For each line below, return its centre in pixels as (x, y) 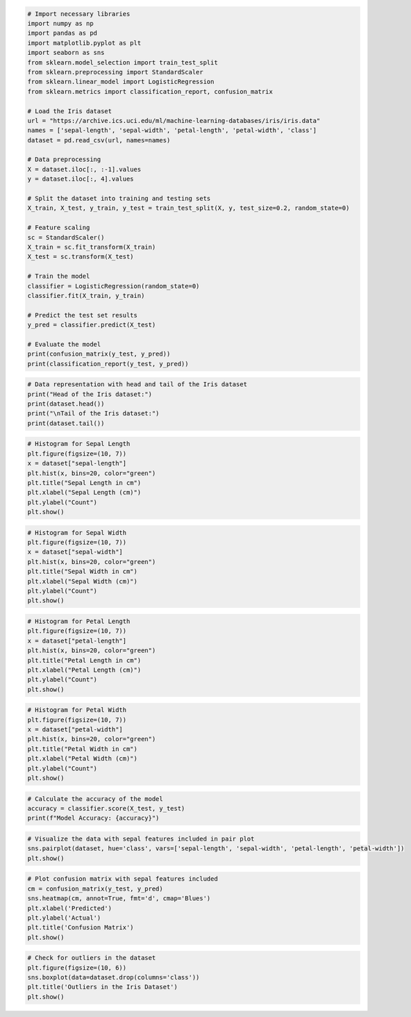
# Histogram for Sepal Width (77, 532)
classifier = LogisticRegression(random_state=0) (114, 286)
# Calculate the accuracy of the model (95, 799)
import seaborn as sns (66, 53)
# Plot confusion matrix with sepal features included (123, 879)
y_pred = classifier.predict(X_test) (92, 325)
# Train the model (59, 276)
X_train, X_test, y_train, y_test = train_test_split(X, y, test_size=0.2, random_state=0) (188, 208)
